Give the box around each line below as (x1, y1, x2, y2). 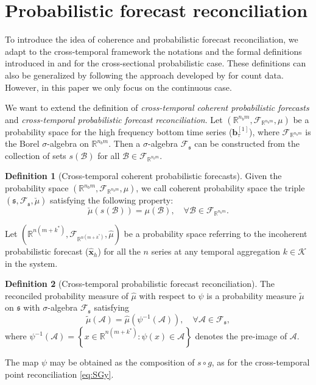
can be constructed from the (194, 137, 300, 150)
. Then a (108, 137, 141, 150)
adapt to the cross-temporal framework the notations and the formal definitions (5, 44, 302, 57)
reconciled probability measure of (5, 289, 128, 302)
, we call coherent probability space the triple (136, 182, 305, 194)
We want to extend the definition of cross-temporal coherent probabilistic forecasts (5, 101, 309, 114)
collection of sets (5, 149, 66, 161)
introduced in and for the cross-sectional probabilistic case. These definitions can (5, 57, 306, 69)
